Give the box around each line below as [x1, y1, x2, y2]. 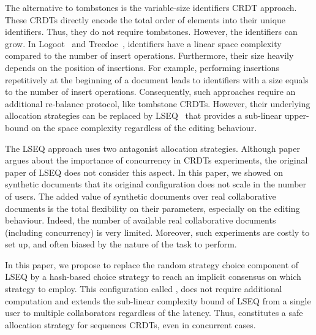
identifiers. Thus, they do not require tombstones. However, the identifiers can [5, 25, 298, 38]
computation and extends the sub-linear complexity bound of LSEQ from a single [5, 294, 311, 307]
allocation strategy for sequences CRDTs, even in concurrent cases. [5, 318, 256, 331]
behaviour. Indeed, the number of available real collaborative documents [5, 214, 276, 227]
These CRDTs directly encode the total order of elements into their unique [5, 13, 286, 26]
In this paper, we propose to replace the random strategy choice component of [5, 258, 299, 271]
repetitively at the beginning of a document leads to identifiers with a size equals [5, 73, 309, 86]
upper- [284, 109, 309, 122]
